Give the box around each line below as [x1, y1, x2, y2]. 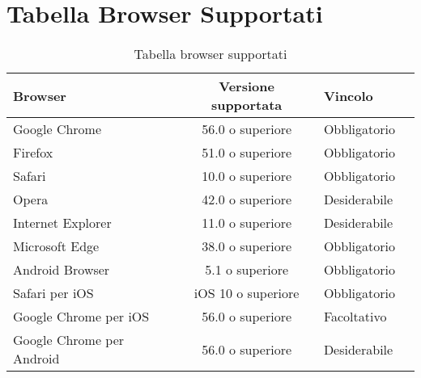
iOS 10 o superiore [193, 283, 300, 303]
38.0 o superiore [202, 237, 292, 256]
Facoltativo [323, 307, 387, 326]
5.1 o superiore [205, 260, 289, 279]
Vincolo [323, 86, 373, 105]
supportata [210, 95, 283, 115]
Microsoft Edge [13, 237, 100, 256]
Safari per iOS [13, 283, 94, 303]
